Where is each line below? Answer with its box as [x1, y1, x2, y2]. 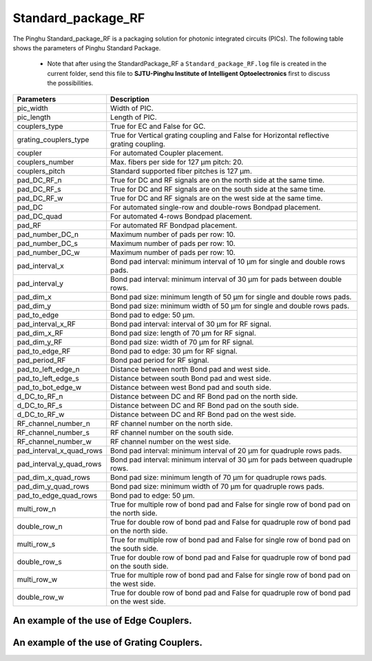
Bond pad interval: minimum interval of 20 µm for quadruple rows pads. [110, 445, 342, 455]
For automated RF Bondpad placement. [110, 221, 238, 230]
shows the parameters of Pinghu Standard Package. [12, 43, 161, 52]
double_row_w [17, 592, 64, 602]
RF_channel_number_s [17, 427, 90, 437]
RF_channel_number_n [17, 418, 91, 428]
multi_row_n [17, 504, 56, 513]
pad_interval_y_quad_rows [17, 459, 102, 469]
